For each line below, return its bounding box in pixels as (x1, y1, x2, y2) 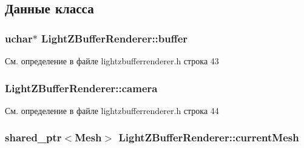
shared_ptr (5, 130, 62, 145)
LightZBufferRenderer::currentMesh (118, 130, 299, 145)
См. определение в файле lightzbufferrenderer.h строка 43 (5, 55, 219, 67)
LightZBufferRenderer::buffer (41, 30, 188, 45)
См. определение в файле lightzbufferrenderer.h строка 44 (5, 104, 219, 116)
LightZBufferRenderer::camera (5, 80, 158, 95)
